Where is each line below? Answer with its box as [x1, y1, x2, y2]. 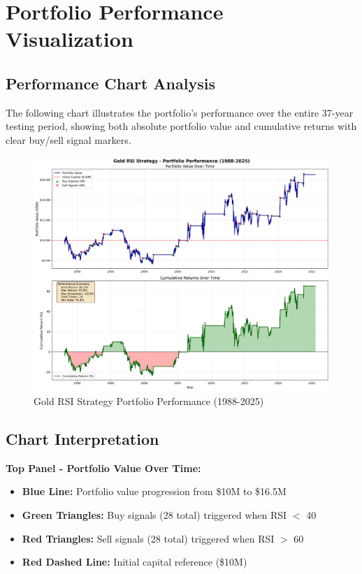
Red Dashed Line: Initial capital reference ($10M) [22, 554, 247, 569]
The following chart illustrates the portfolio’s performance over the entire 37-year [6, 105, 354, 119]
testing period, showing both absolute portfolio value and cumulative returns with [6, 119, 357, 133]
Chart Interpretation [6, 427, 159, 449]
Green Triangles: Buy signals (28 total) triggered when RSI [22, 507, 287, 522]
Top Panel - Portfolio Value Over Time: [6, 460, 201, 475]
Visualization [6, 24, 133, 53]
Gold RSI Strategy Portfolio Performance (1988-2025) [34, 393, 264, 408]
